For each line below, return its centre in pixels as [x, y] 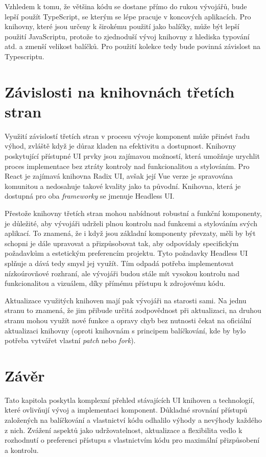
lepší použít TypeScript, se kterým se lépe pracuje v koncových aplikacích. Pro [128, 16]
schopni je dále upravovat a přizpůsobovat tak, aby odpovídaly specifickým [122, 243]
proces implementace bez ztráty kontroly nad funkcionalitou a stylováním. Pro [127, 166]
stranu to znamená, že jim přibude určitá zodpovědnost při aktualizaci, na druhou [133, 310]
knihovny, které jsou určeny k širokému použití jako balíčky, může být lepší [122, 26]
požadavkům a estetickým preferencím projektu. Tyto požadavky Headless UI [126, 253]
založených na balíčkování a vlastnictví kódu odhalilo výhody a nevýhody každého [133, 420]
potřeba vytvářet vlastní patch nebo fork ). [70, 340]
